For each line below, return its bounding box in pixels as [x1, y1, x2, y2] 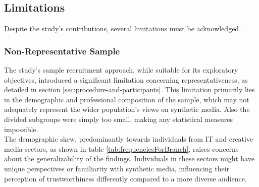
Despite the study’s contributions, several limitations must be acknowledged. [4, 23, 241, 34]
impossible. [4, 123, 38, 134]
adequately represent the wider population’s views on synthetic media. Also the [4, 104, 250, 114]
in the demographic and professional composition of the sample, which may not [4, 94, 249, 104]
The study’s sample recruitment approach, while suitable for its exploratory [4, 65, 238, 75]
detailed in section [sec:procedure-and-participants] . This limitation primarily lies [4, 84, 255, 95]
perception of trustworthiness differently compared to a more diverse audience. [4, 173, 247, 183]
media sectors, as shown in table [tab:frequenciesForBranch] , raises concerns [4, 143, 239, 154]
